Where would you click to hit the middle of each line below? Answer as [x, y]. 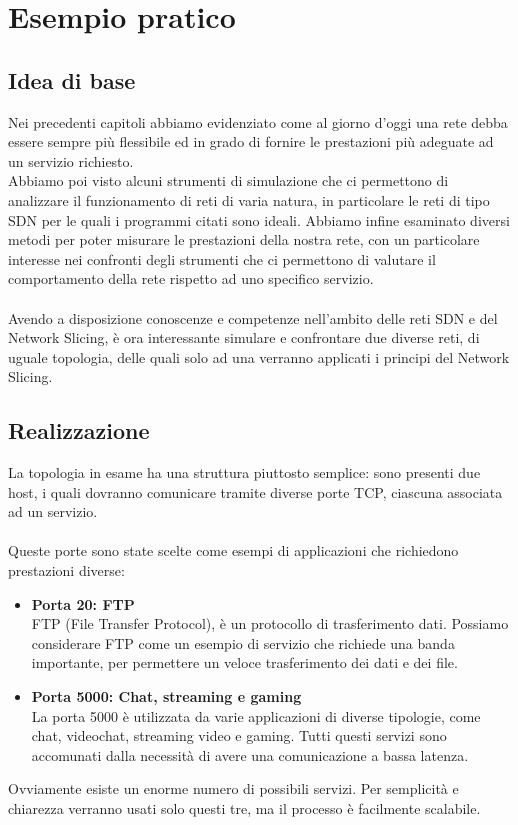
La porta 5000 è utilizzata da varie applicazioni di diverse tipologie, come [256, 715]
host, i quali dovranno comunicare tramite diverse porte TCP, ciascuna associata [255, 491]
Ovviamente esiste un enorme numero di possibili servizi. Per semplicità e [233, 788]
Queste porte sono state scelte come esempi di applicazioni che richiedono [233, 550]
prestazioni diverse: [66, 570]
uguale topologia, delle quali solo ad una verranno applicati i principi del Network [259, 356]
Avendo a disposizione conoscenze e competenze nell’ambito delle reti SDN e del [253, 317]
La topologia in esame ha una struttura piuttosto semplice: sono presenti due [244, 472]
